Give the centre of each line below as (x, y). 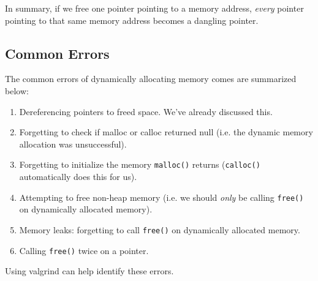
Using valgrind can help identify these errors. (89, 271)
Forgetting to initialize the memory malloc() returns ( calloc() (140, 164)
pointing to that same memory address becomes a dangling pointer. (132, 20)
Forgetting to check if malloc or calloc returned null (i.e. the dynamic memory (166, 132)
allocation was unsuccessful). (73, 144)
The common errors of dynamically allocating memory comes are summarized (151, 79)
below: (17, 90)
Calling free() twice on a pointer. (84, 250)
